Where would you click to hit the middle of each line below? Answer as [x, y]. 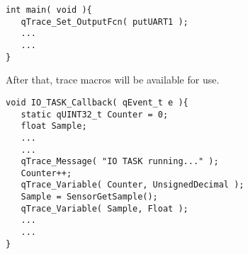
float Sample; [54, 126]
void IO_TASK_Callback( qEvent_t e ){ [97, 102]
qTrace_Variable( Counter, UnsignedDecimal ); [133, 185]
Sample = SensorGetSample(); [89, 197]
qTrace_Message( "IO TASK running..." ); [120, 162]
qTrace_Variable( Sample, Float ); [105, 208]
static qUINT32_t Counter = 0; [95, 114]
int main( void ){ [49, 10]
